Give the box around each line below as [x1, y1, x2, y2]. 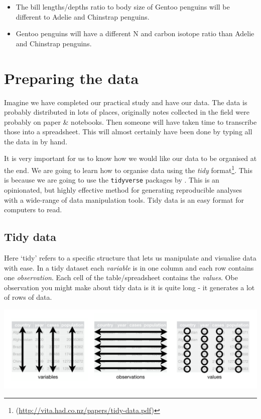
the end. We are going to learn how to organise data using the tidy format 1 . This [4, 163, 253, 175]
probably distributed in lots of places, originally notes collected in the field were [4, 107, 249, 117]
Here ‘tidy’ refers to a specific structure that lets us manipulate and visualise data [4, 252, 256, 263]
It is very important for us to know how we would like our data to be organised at [4, 153, 257, 163]
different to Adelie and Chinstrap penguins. [16, 11, 150, 22]
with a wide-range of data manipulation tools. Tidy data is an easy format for [4, 194, 244, 205]
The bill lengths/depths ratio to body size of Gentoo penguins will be [16, 2, 230, 12]
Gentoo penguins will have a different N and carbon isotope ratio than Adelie [16, 28, 254, 39]
